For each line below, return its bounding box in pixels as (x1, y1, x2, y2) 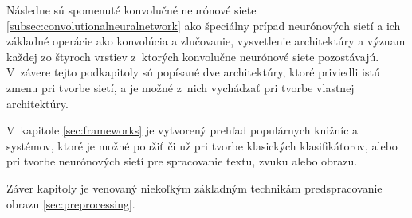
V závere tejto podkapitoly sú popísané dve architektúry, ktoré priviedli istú (6, 64, 380, 80)
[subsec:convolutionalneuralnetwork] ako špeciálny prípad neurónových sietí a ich (6, 17, 401, 33)
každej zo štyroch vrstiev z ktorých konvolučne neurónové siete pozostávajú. (6, 48, 379, 64)
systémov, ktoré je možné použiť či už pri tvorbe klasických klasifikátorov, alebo (6, 137, 398, 154)
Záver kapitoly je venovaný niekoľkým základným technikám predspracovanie (6, 179, 383, 196)
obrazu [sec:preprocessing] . (6, 195, 135, 212)
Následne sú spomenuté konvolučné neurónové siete (6, 2, 257, 18)
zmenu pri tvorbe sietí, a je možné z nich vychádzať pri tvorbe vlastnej (6, 79, 355, 95)
